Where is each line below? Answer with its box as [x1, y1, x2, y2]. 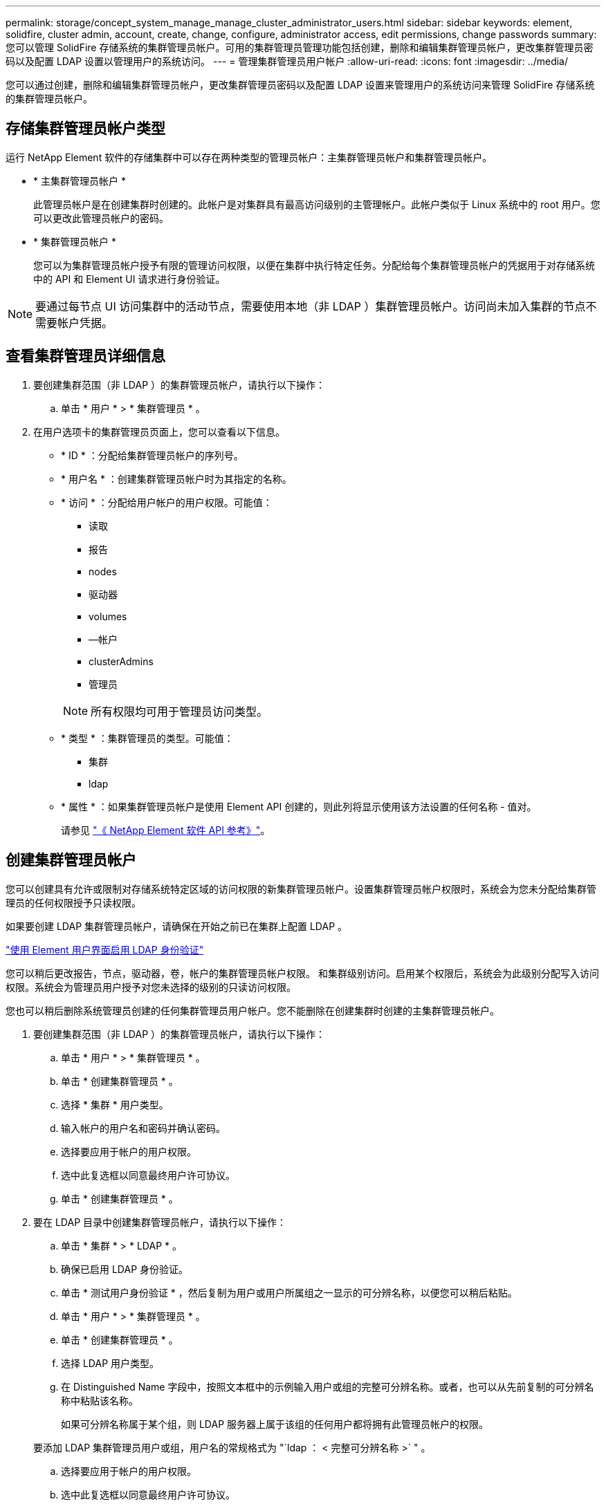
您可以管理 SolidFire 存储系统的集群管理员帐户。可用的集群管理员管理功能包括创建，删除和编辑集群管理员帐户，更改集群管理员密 [6, 41, 594, 53]
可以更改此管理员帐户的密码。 [33, 212, 169, 224]
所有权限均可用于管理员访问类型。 [91, 704, 268, 718]
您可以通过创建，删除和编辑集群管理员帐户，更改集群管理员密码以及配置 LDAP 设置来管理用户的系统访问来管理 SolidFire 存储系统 [6, 79, 595, 91]
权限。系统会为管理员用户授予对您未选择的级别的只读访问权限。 [6, 980, 296, 993]
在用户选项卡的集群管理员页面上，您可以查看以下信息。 [33, 425, 285, 438]
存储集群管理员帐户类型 [6, 120, 165, 138]
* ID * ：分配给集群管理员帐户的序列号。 [61, 449, 244, 461]
